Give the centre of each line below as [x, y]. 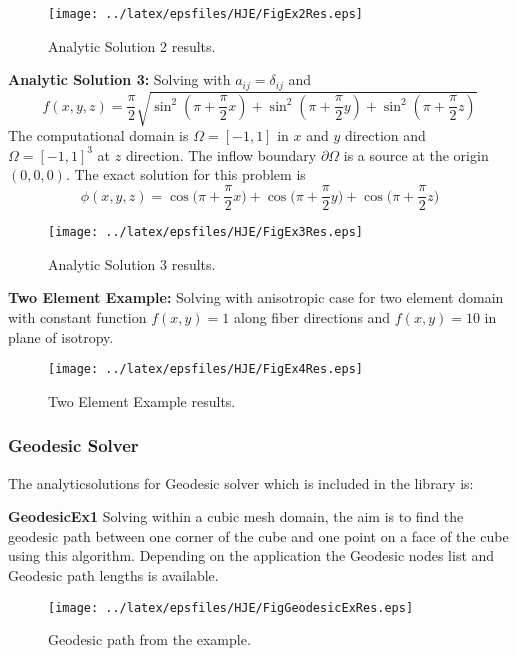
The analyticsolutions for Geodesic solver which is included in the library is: [241, 482]
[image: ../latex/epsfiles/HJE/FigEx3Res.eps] [205, 232]
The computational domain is [98, 135]
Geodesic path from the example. [149, 639]
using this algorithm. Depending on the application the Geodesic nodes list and [251, 555]
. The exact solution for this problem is [185, 174]
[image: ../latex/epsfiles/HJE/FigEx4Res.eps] [205, 369]
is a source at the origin [416, 154]
